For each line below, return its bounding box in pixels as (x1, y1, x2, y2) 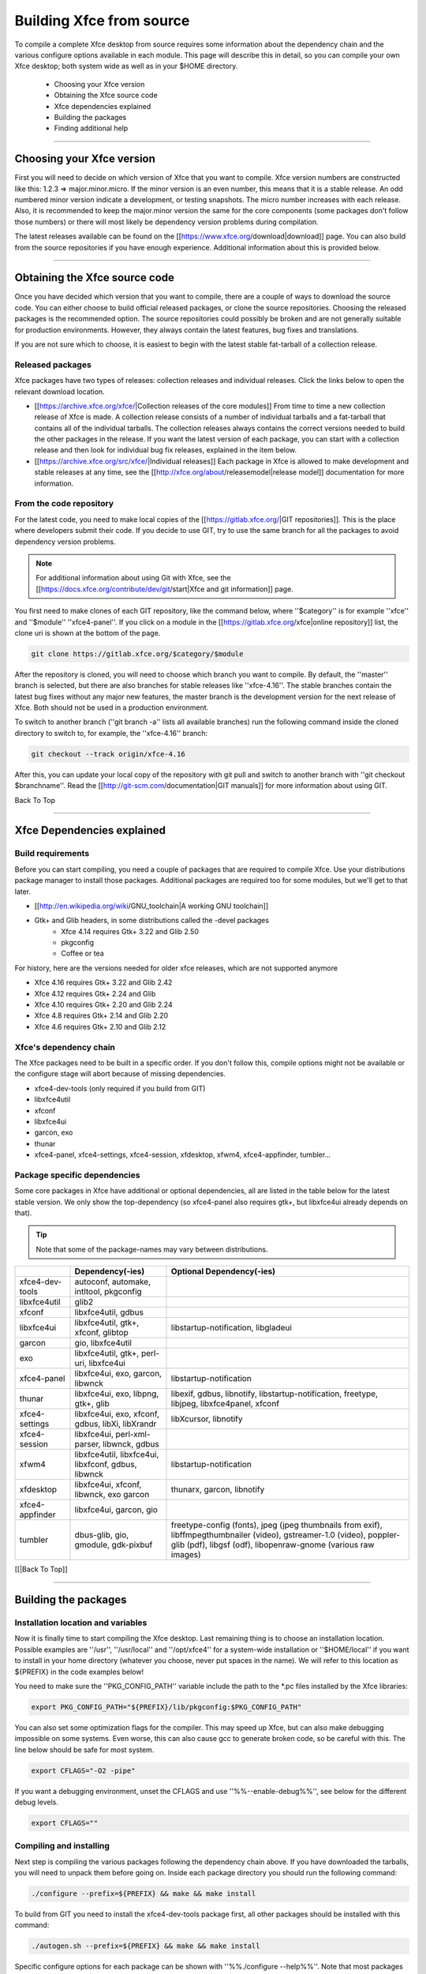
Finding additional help (54, 123, 129, 133)
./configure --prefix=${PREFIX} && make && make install (31, 1890, 256, 1898)
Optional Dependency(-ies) (170, 1266, 276, 1277)
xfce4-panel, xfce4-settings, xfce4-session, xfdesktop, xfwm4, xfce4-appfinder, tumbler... (34, 1150, 331, 1160)
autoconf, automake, (74, 1276, 151, 1287)
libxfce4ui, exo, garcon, (74, 1368, 162, 1379)
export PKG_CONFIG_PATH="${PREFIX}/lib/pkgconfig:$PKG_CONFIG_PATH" (31, 1702, 302, 1711)
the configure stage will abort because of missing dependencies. (14, 1069, 226, 1079)
